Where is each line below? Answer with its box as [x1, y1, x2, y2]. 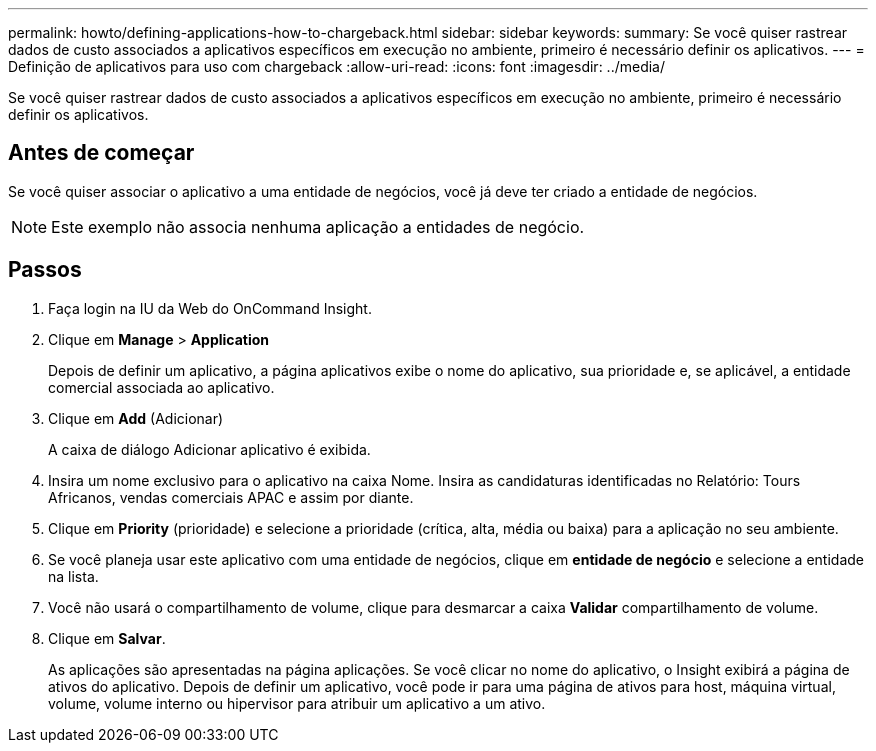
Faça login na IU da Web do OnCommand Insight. [48, 299, 372, 317]
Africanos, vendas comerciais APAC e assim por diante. [48, 488, 414, 506]
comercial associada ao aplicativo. [48, 378, 275, 396]
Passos [8, 257, 82, 283]
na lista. [48, 567, 99, 585]
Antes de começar [8, 140, 195, 166]
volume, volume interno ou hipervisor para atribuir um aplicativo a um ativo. [48, 694, 546, 712]
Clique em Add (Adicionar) [48, 409, 224, 427]
